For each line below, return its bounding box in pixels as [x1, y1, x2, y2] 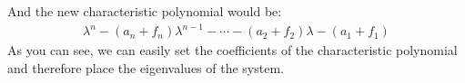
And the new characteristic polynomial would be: [7, 2, 282, 20]
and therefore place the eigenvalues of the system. [7, 58, 284, 77]
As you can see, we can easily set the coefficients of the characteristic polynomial [7, 41, 458, 60]
